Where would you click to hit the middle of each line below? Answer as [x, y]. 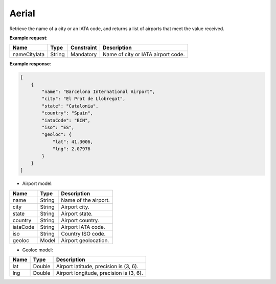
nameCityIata [29, 55]
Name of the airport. [85, 200]
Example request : [29, 38]
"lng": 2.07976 [71, 149]
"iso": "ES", [58, 127]
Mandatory [84, 55]
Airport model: [38, 183]
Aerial [22, 13]
